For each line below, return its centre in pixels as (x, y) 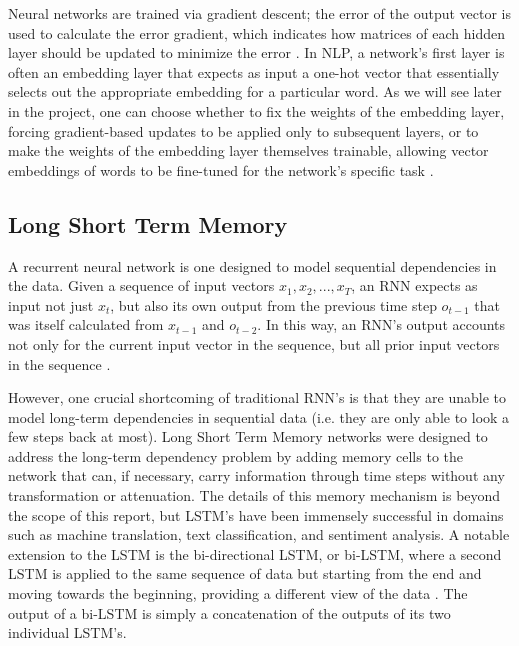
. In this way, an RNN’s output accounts (381, 324)
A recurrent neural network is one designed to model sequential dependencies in (252, 265)
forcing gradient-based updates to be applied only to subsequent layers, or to (243, 130)
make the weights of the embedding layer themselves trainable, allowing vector (248, 150)
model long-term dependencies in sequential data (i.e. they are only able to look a (259, 416)
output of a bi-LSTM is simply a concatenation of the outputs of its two (229, 612)
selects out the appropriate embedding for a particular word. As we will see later (255, 91)
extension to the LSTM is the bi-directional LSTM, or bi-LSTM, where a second (255, 553)
